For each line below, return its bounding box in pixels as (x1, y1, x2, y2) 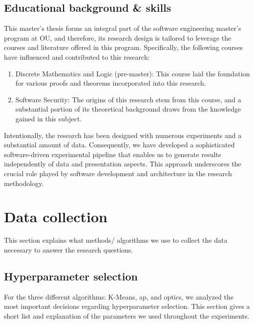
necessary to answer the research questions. (4, 244, 133, 255)
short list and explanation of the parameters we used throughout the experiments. (4, 310, 250, 321)
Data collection (4, 207, 108, 227)
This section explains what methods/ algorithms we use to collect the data (4, 235, 228, 245)
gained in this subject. (15, 113, 82, 123)
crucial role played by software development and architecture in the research (4, 168, 232, 178)
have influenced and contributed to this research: (4, 51, 150, 62)
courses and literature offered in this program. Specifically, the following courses (4, 42, 243, 52)
